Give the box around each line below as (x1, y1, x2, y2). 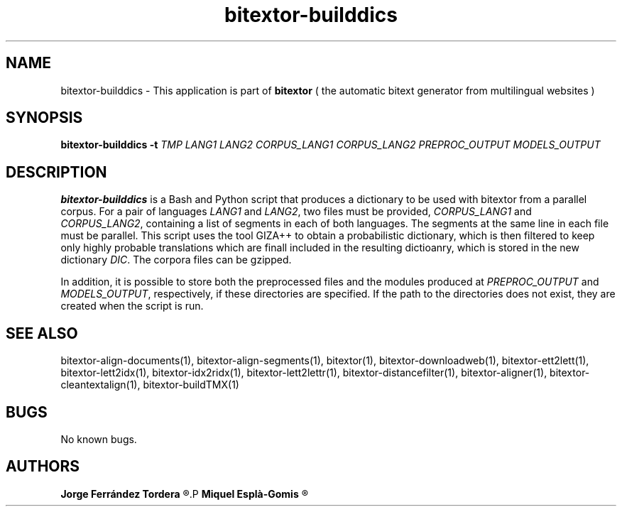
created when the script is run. (60, 300, 204, 312)
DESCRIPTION (6, 163, 107, 181)
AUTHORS (6, 457, 80, 476)
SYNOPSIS (6, 109, 83, 127)
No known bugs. (60, 432, 137, 445)
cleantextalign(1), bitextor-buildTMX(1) (60, 378, 239, 391)
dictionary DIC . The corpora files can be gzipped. (60, 254, 292, 266)
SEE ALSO (6, 324, 78, 342)
